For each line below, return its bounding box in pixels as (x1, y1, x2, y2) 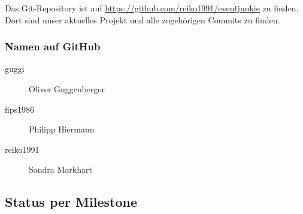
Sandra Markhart (29, 163, 92, 176)
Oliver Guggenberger (29, 83, 105, 95)
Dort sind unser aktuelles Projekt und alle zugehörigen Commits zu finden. (5, 13, 280, 26)
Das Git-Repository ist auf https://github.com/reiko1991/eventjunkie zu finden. (5, 2, 299, 14)
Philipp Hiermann (29, 123, 95, 135)
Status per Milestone (5, 192, 137, 211)
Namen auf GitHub (5, 39, 101, 54)
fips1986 (5, 103, 35, 115)
